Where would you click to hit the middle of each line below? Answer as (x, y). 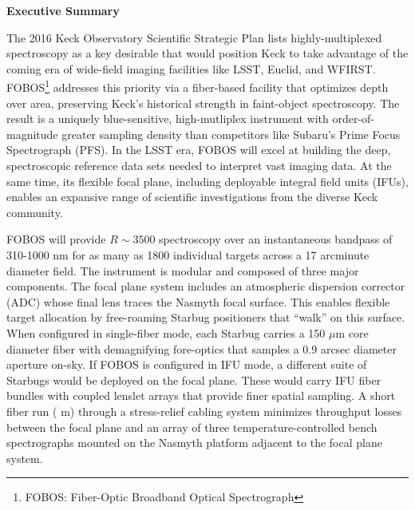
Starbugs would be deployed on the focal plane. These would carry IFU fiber (194, 380)
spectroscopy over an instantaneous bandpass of (276, 239)
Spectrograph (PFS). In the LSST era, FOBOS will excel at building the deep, (199, 150)
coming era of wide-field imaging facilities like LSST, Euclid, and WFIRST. (191, 68)
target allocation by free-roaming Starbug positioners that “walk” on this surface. (206, 317)
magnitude (32, 134)
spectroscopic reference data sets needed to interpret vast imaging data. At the (199, 165)
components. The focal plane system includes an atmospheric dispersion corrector (206, 286)
